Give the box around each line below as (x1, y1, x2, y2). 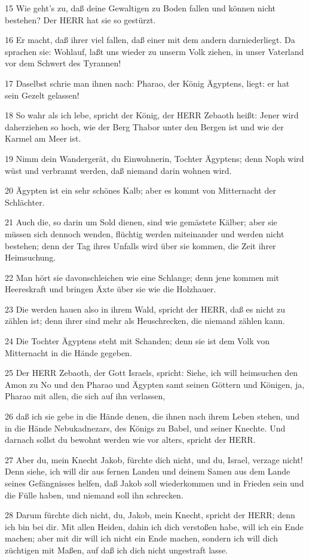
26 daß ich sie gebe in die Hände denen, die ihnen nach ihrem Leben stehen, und (5, 410, 300, 423)
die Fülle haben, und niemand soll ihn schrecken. (5, 488, 183, 501)
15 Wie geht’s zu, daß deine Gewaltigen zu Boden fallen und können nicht (5, 2, 276, 14)
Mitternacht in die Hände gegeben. (5, 346, 132, 359)
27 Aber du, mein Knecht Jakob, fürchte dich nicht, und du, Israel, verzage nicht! (5, 453, 303, 466)
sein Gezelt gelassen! (5, 88, 79, 101)
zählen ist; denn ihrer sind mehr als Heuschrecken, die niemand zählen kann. (5, 314, 285, 327)
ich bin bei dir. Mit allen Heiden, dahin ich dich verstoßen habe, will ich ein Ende (5, 520, 304, 533)
